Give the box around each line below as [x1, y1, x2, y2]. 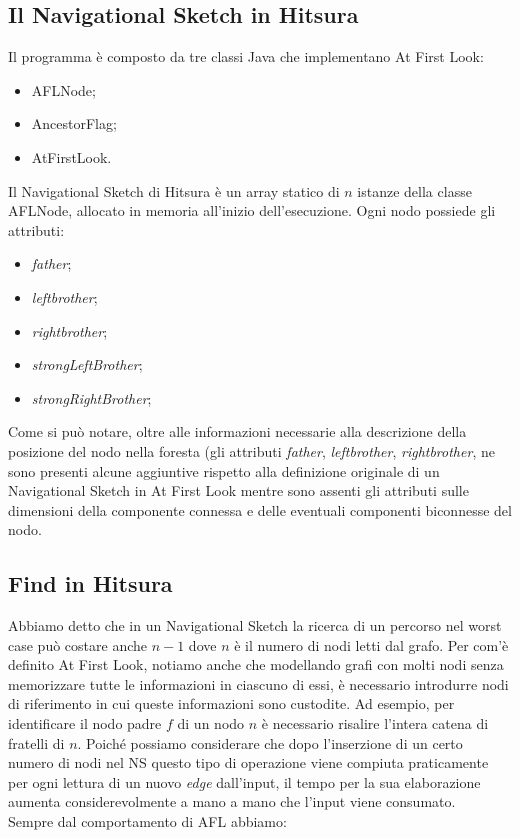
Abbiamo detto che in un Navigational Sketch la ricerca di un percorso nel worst [8, 615, 502, 636]
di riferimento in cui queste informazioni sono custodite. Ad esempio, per [8, 693, 455, 714]
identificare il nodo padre [8, 713, 162, 734]
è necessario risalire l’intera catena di [261, 713, 489, 734]
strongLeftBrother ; [31, 354, 143, 375]
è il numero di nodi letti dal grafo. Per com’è [234, 634, 509, 655]
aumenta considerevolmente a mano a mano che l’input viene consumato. [8, 791, 456, 812]
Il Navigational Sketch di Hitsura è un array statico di [8, 180, 340, 201]
